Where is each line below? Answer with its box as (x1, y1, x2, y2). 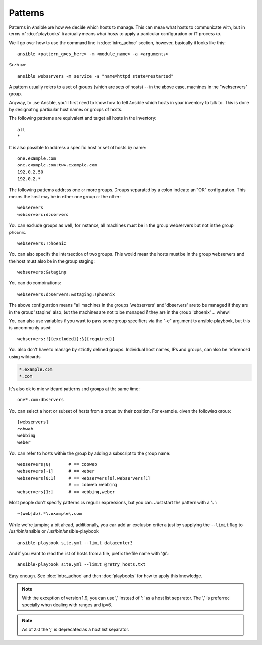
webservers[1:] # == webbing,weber (17, 489, 115, 495)
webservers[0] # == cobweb (17, 462, 97, 467)
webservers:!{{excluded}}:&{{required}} (17, 336, 115, 342)
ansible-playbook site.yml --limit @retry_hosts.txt (17, 562, 146, 567)
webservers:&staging (17, 269, 66, 275)
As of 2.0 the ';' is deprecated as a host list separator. (22, 627, 130, 632)
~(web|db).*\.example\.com (17, 511, 82, 516)
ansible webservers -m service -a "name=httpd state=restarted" (17, 73, 174, 79)
